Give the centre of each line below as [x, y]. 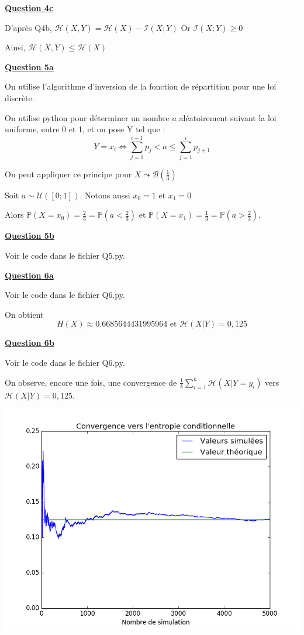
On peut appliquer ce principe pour [68, 174]
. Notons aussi [105, 195]
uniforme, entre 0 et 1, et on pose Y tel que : [85, 129]
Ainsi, [15, 47]
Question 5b [30, 236]
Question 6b [30, 343]
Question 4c [29, 8]
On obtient [24, 314]
